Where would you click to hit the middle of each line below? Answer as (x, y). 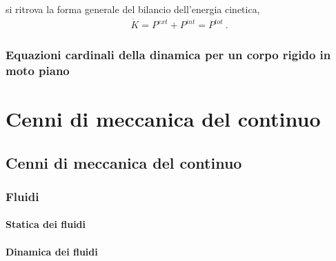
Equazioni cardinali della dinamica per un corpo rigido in (168, 55)
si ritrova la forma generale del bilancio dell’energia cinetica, (133, 9)
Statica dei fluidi (46, 224)
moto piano (38, 70)
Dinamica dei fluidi (52, 251)
